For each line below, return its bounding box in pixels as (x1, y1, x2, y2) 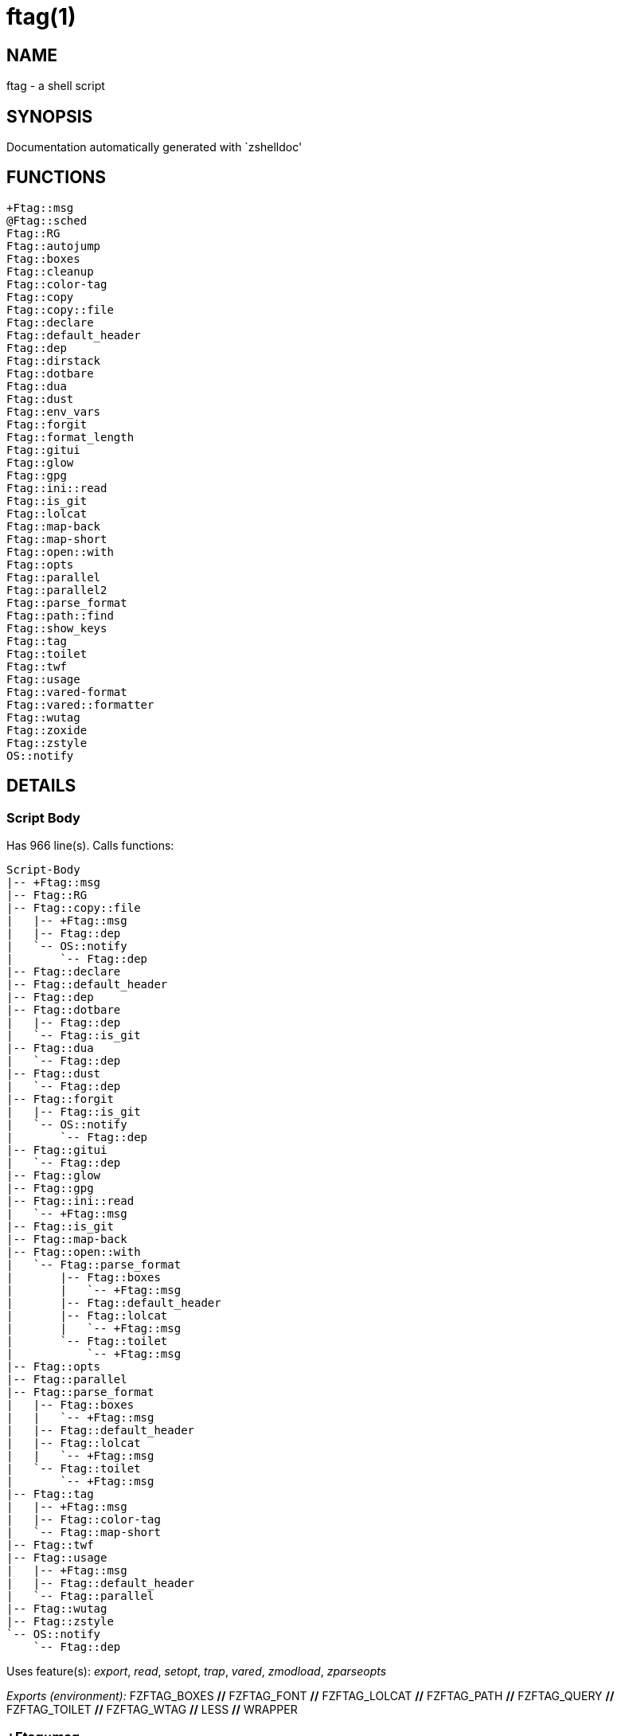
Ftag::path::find (6, 608, 114, 622)
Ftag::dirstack (6, 354, 101, 367)
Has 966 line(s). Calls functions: (6, 839, 174, 853)
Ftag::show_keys (6, 621, 107, 635)
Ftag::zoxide (6, 723, 88, 737)
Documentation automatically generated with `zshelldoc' (6, 140, 303, 154)
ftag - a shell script (6, 79, 105, 93)
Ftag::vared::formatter (6, 698, 154, 711)
